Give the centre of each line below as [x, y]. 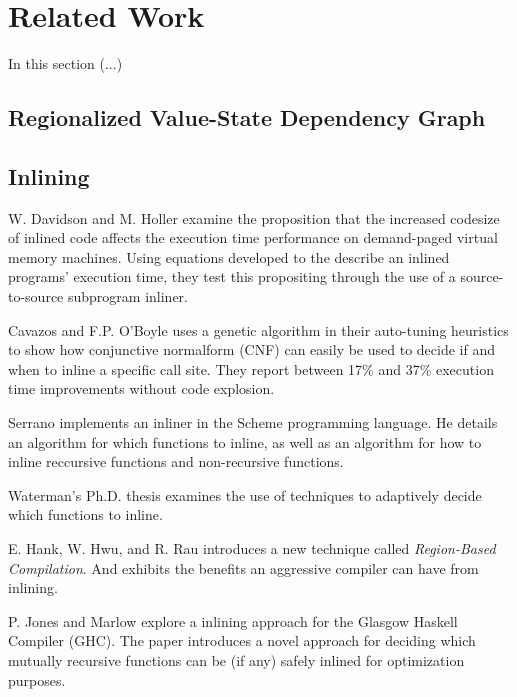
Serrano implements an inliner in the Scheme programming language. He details [253, 422]
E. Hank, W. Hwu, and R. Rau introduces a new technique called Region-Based [252, 548]
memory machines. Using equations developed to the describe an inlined [229, 256]
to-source [36, 296]
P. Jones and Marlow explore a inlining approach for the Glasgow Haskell [233, 620]
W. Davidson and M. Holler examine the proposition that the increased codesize [254, 217]
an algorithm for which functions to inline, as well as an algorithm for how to [245, 441]
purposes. [37, 679]
